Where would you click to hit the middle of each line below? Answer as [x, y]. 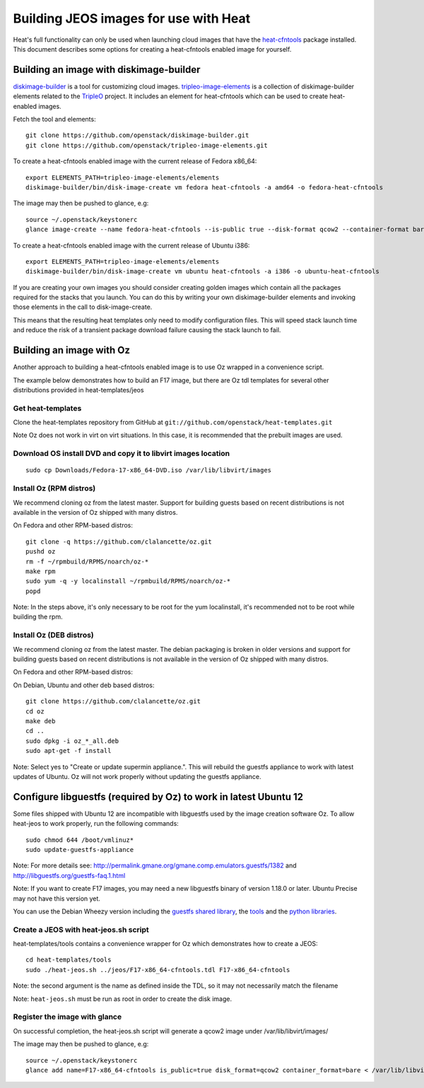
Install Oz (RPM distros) [54, 489]
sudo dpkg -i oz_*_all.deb [72, 741]
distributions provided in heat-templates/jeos [78, 390]
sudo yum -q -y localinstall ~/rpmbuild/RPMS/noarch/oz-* [128, 581]
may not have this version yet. [57, 899]
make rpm [41, 571]
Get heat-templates [47, 408]
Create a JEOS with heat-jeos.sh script [81, 930]
